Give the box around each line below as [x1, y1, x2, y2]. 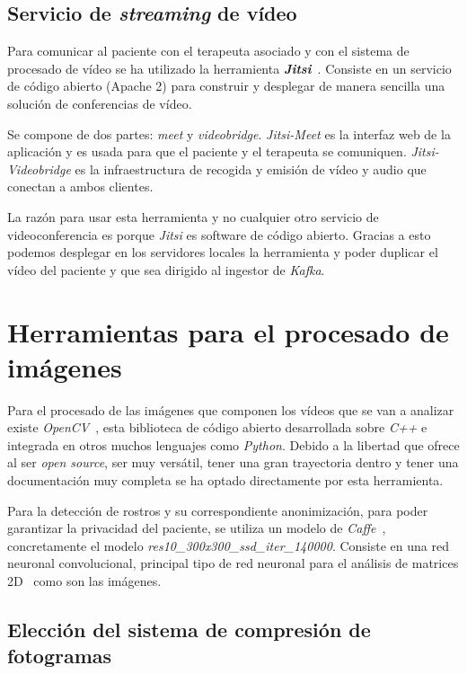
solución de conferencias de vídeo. [7, 93, 192, 112]
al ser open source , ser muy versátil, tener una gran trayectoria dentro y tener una [7, 453, 459, 472]
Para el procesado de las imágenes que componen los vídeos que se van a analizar [7, 400, 454, 419]
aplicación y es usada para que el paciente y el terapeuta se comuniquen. [7, 142, 407, 161]
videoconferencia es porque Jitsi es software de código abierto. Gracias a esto [7, 225, 431, 244]
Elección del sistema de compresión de [7, 615, 371, 643]
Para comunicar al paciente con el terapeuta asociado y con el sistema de [7, 41, 410, 60]
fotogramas [7, 642, 112, 670]
